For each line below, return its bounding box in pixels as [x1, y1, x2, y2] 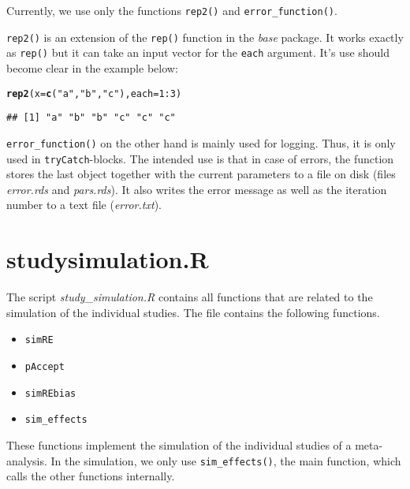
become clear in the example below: [6, 59, 178, 76]
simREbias [24, 387, 76, 399]
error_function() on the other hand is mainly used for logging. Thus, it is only [6, 134, 396, 151]
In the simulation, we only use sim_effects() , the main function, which [50, 452, 401, 468]
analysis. [6, 452, 47, 468]
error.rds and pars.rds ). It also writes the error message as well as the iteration [6, 181, 387, 197]
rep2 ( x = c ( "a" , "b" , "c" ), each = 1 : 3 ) [6, 88, 182, 99]
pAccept [24, 360, 65, 372]
